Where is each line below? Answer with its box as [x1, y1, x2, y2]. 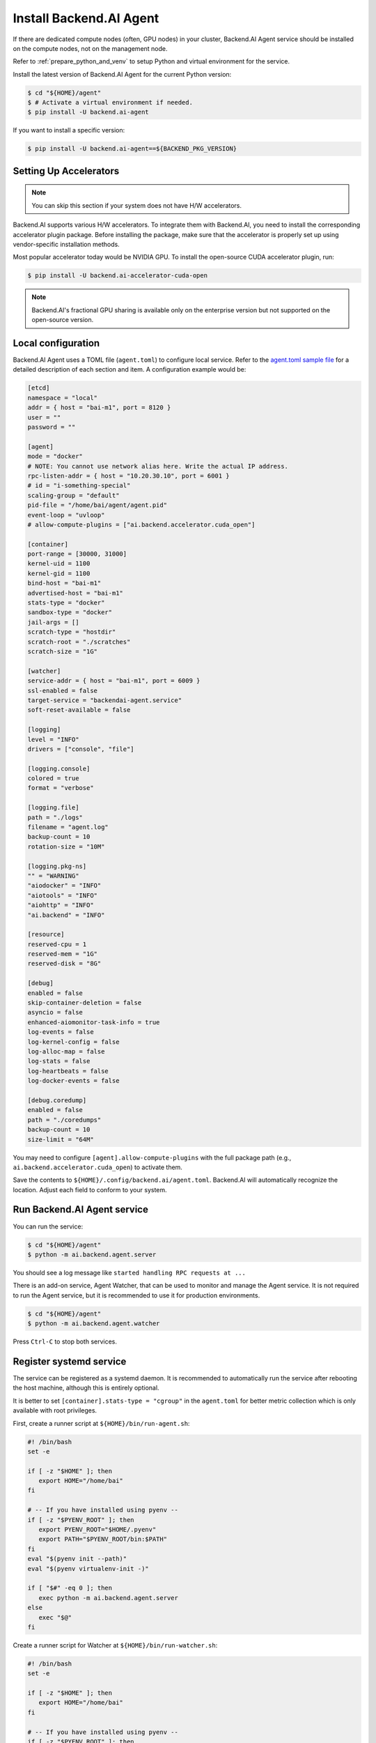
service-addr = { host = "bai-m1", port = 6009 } [27, 677, 201, 685]
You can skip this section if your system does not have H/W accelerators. [31, 201, 242, 209]
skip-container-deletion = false [27, 999, 142, 1007]
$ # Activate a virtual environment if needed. [27, 98, 193, 107]
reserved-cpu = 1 [27, 940, 87, 948]
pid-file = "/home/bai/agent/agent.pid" [27, 501, 167, 509]
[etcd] [27, 384, 50, 392]
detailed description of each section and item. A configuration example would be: [13, 365, 246, 374]
